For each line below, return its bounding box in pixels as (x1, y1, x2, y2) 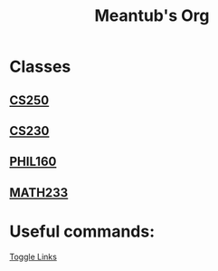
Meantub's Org (94, 5, 210, 26)
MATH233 (9, 185, 69, 200)
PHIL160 (9, 154, 57, 169)
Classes (9, 56, 71, 77)
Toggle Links (9, 251, 57, 262)
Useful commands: (9, 221, 156, 241)
